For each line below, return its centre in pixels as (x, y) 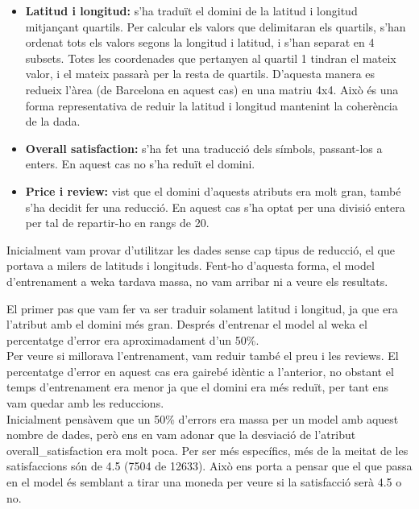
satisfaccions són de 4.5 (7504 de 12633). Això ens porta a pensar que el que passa (209, 466)
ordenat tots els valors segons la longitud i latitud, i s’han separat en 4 (200, 42)
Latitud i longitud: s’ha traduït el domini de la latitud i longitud (191, 10)
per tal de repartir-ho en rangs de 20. (117, 223)
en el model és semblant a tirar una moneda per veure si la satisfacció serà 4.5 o (204, 482)
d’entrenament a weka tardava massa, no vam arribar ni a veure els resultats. (197, 281)
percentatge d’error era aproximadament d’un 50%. (133, 339)
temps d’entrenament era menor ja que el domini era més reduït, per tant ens (198, 387)
